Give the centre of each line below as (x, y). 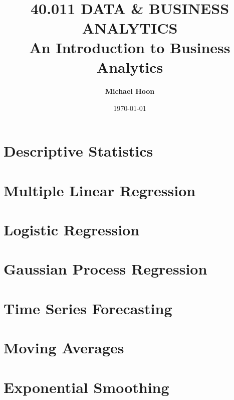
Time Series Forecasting (88, 308)
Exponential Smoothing (86, 387)
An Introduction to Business (130, 47)
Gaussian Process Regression (105, 269)
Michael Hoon (130, 91)
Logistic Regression (72, 229)
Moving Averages (64, 348)
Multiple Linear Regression (100, 190)
